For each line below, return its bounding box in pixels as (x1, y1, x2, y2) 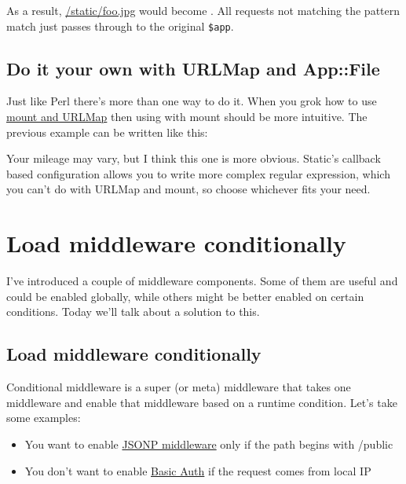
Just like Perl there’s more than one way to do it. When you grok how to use (6, 93, 377, 109)
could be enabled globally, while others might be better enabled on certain (6, 288, 364, 304)
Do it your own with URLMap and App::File (6, 56, 380, 80)
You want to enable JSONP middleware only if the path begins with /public (24, 435, 393, 452)
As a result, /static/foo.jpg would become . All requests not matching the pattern (6, 2, 401, 18)
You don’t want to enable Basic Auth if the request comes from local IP (24, 462, 371, 478)
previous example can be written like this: (6, 123, 208, 140)
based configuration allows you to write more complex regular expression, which (6, 165, 390, 181)
